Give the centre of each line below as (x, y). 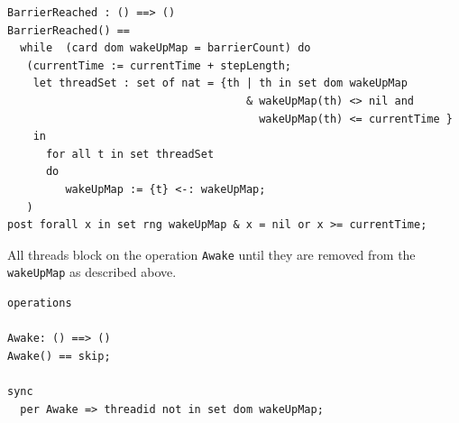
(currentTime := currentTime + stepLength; (159, 65)
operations (40, 303)
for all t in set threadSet (130, 154)
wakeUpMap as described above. (92, 272)
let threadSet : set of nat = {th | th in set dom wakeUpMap (220, 83)
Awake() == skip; (59, 356)
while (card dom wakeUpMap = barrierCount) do (165, 48)
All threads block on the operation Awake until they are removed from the (211, 254)
